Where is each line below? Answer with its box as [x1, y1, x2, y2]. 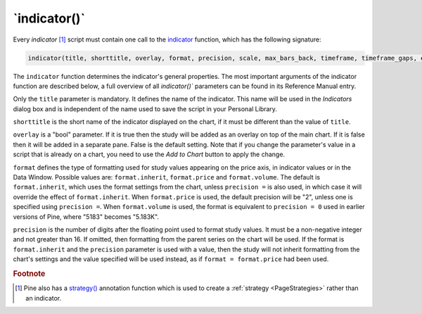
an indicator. [25, 294, 62, 302]
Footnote [13, 268, 46, 278]
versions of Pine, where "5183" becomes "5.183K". [13, 212, 160, 221]
